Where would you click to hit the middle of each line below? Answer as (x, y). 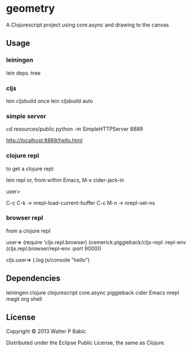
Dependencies (33, 278)
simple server (26, 116)
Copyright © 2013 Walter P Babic (46, 331)
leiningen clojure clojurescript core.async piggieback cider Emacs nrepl (92, 293)
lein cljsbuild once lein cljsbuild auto (50, 101)
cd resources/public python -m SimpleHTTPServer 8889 (75, 129)
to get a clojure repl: (30, 168)
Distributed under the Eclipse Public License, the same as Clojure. (86, 343)
